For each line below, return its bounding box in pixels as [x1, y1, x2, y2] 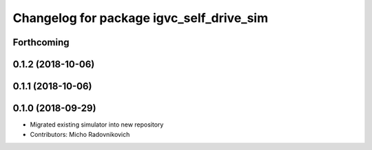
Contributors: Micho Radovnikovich [30, 130, 130, 138]
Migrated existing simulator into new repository [30, 120, 164, 129]
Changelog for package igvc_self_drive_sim [12, 10, 269, 25]
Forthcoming [12, 36, 70, 48]
